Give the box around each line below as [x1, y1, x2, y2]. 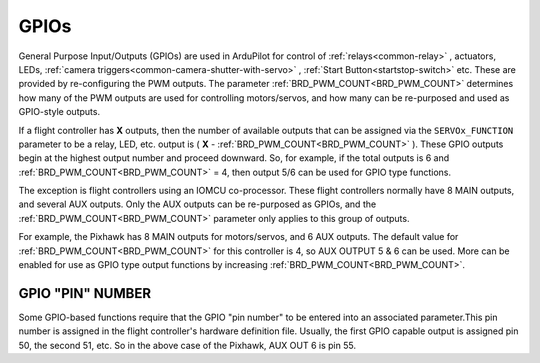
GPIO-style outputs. [18, 106, 100, 118]
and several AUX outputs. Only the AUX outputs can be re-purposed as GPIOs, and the [18, 198, 377, 210]
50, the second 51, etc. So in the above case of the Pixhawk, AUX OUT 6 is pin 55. [18, 339, 357, 351]
